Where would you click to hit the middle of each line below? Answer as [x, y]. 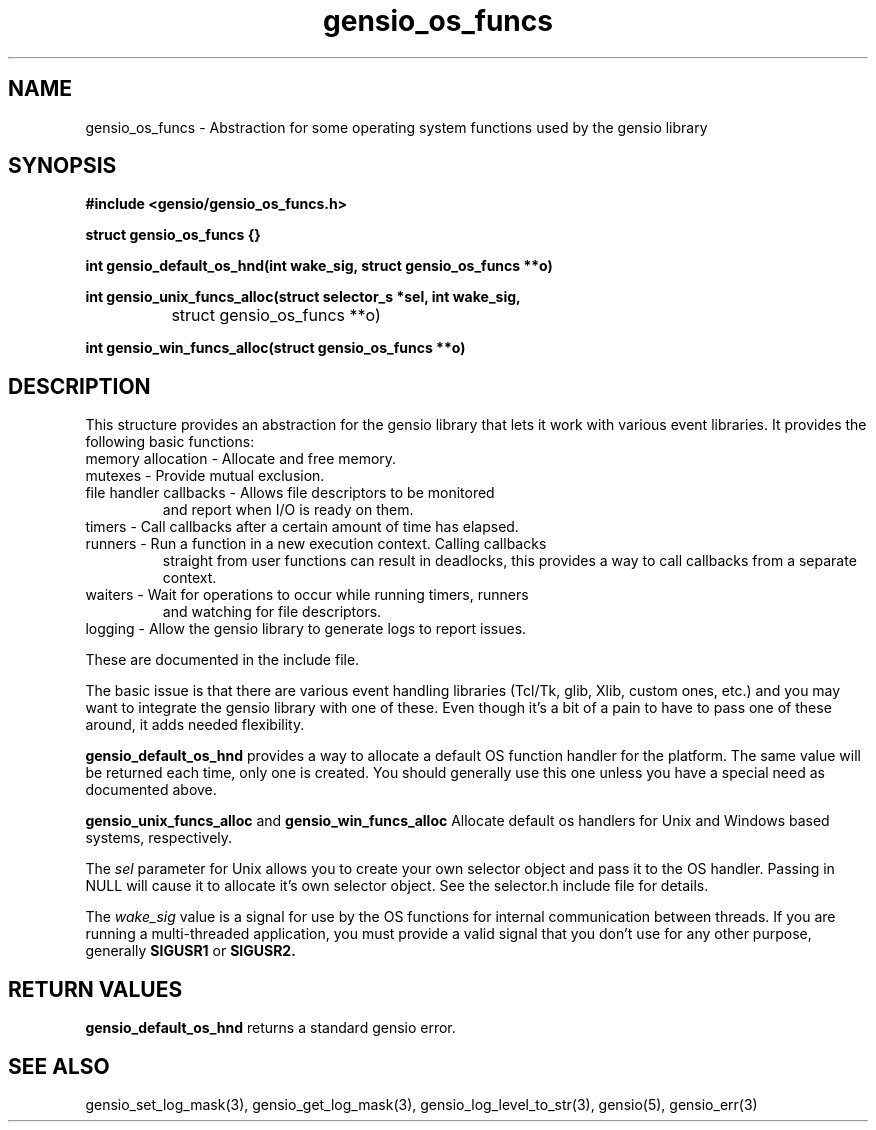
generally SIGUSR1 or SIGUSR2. [190, 951]
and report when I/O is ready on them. [288, 510]
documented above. [151, 790]
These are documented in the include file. [222, 660]
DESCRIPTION [79, 386]
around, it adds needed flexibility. [195, 725]
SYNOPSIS [62, 166]
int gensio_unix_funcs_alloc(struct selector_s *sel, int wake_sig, [303, 297]
